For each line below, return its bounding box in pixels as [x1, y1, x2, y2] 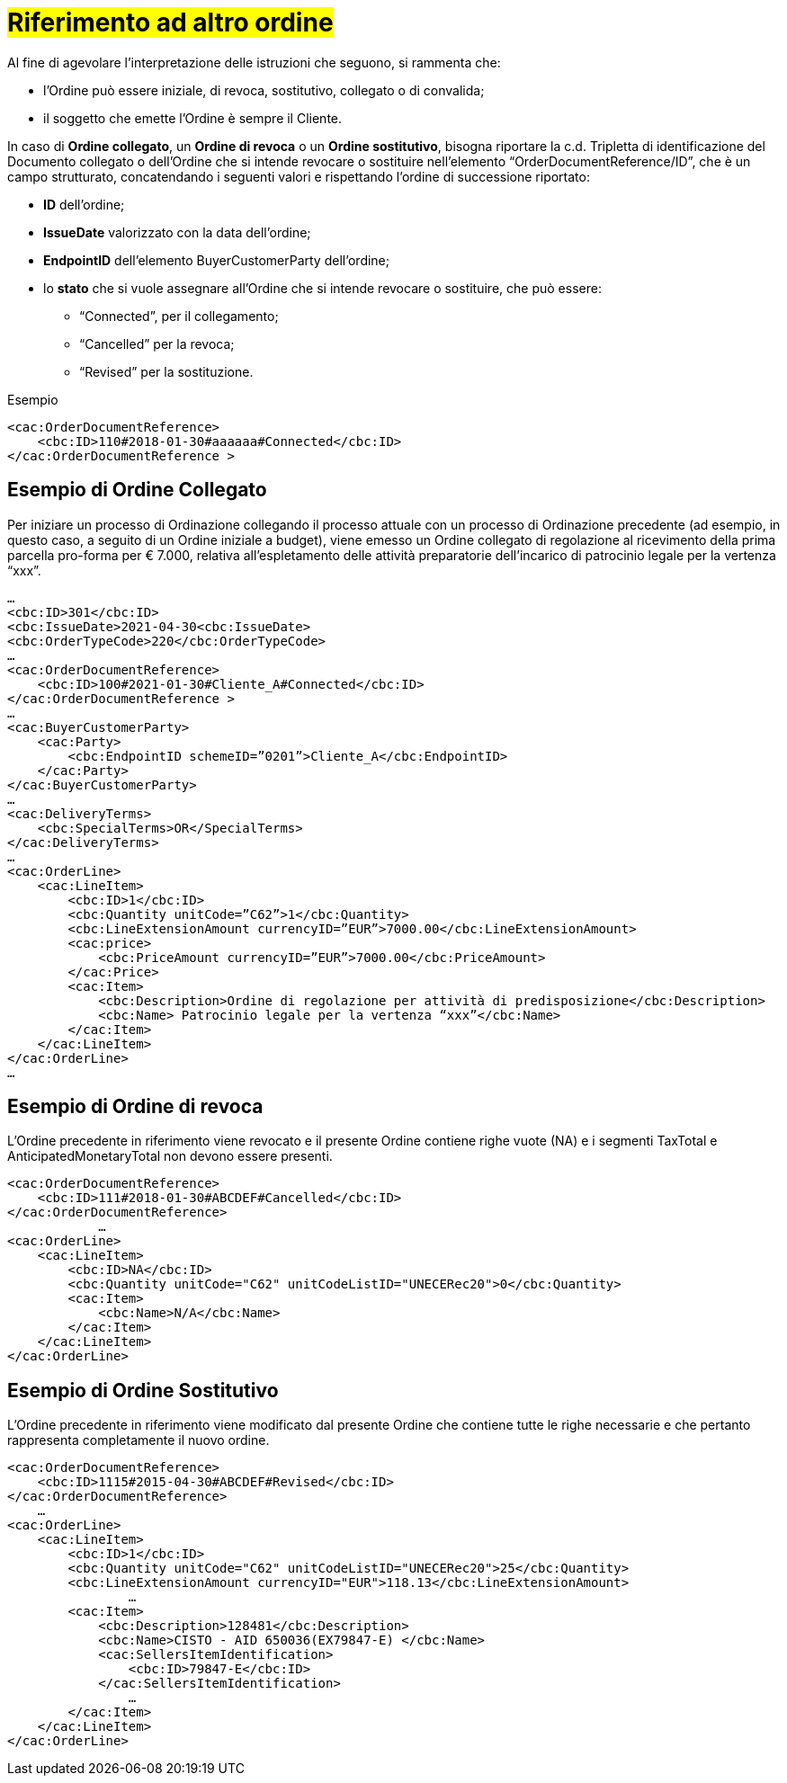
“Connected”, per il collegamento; [79, 308, 279, 324]
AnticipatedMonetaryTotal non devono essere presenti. [7, 1148, 333, 1164]
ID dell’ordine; [43, 196, 125, 212]
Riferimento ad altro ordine [7, 7, 334, 38]
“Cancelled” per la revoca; [79, 335, 235, 352]
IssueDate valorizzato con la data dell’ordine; [43, 224, 311, 240]
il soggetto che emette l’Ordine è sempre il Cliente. [43, 110, 343, 126]
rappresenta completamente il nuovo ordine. [7, 1432, 270, 1449]
